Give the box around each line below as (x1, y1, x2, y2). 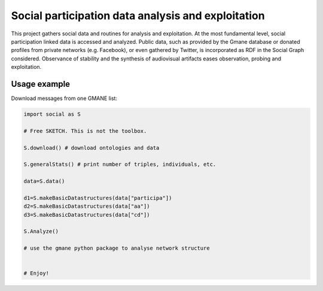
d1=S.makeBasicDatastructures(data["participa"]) (23, 195, 172, 201)
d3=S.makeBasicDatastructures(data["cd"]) (23, 211, 150, 218)
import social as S (23, 111, 81, 117)
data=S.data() (23, 178, 65, 185)
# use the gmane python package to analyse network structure (23, 245, 210, 251)
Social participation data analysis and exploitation (11, 9, 266, 22)
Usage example (11, 78, 71, 89)
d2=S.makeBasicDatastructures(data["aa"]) (23, 203, 150, 210)
